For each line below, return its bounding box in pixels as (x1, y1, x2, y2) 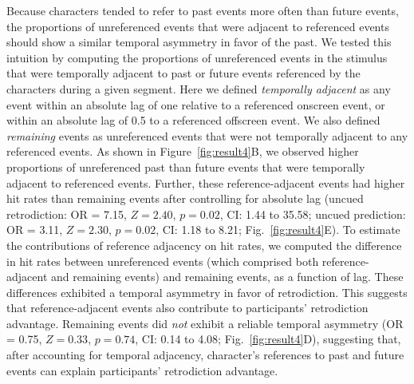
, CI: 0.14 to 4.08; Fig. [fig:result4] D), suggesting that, (135, 331, 401, 347)
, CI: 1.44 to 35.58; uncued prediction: (219, 205, 406, 222)
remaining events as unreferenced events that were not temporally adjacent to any (6, 127, 408, 144)
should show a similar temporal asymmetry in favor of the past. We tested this (6, 34, 392, 50)
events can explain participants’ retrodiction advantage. (6, 362, 278, 378)
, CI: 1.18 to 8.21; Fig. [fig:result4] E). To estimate (156, 221, 400, 238)
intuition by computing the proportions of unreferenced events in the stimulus (6, 49, 388, 65)
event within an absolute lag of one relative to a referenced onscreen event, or (6, 96, 385, 113)
